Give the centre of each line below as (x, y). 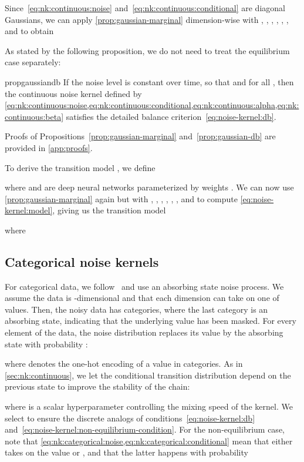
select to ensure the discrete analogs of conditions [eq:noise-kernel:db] (130, 418)
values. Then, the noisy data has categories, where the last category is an (136, 309)
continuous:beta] (34, 116)
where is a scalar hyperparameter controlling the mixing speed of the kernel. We (149, 406)
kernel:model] (29, 210)
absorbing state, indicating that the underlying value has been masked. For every (151, 321)
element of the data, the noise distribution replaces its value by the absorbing (144, 332)
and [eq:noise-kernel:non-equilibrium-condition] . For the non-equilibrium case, (145, 429)
